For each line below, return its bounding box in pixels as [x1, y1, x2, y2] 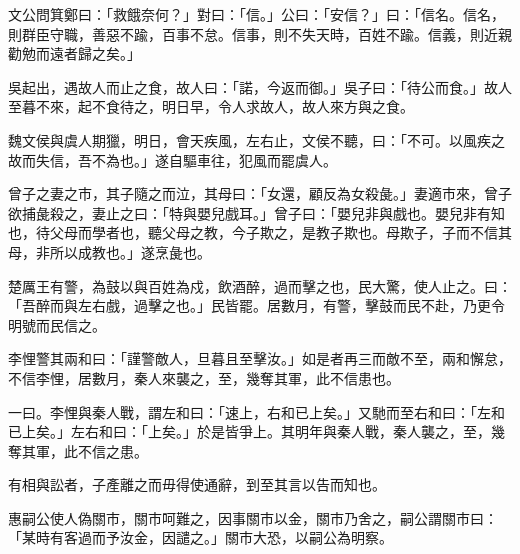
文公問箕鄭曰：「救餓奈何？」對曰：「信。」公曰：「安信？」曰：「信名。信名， [8, 4, 505, 24]
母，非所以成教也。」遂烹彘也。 [8, 241, 211, 262]
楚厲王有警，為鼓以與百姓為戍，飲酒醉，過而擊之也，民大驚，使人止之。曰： [8, 275, 512, 296]
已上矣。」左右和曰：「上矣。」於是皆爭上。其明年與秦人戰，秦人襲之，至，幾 [8, 421, 505, 442]
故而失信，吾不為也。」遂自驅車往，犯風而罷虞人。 [8, 149, 337, 170]
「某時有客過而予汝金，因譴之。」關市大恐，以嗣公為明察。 [8, 527, 393, 548]
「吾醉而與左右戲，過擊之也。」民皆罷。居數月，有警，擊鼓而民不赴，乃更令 [8, 295, 505, 316]
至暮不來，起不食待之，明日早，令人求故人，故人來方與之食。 [8, 96, 414, 117]
